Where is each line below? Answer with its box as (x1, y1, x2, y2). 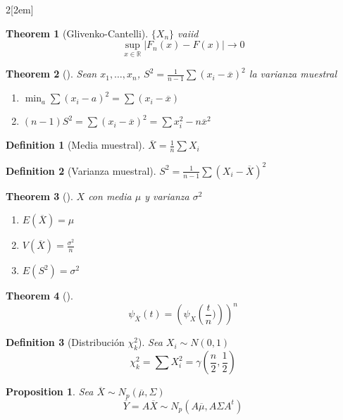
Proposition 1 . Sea (6, 384, 94, 399)
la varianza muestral (249, 66, 337, 81)
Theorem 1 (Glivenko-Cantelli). (6, 25, 149, 40)
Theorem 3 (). (6, 188, 73, 203)
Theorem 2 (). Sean (6, 66, 97, 81)
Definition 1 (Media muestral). (6, 137, 145, 152)
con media (88, 188, 132, 203)
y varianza (144, 188, 189, 203)
